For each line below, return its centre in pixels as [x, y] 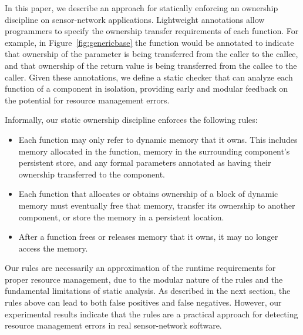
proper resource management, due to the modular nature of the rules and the [144, 279]
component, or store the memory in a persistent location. [121, 217]
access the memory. [53, 248]
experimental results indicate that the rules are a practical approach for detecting [151, 314]
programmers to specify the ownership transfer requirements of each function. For [152, 31]
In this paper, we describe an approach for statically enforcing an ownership [142, 8]
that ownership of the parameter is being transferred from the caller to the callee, [151, 54]
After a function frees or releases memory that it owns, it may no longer [148, 237]
